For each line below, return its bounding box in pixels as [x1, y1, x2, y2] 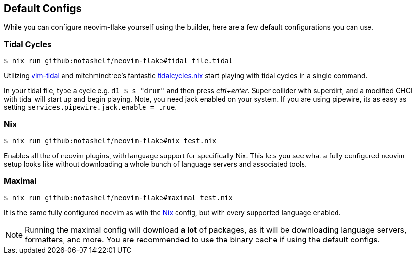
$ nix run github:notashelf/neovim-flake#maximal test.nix [4, 193, 233, 202]
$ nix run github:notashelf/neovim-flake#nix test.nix [4, 137, 217, 145]
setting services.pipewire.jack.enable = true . [4, 103, 177, 112]
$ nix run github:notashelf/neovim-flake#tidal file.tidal [4, 57, 233, 65]
